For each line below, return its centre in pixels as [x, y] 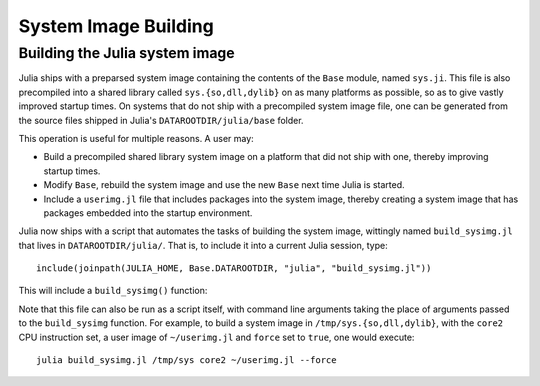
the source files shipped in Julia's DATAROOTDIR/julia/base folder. [161, 120]
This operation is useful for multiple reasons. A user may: [136, 138]
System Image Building [116, 26]
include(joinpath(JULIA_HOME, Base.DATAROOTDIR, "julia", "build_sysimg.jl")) [234, 268]
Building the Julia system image [126, 53]
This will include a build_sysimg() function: [113, 291]
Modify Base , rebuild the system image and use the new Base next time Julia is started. [224, 185]
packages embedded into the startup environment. [148, 212]
